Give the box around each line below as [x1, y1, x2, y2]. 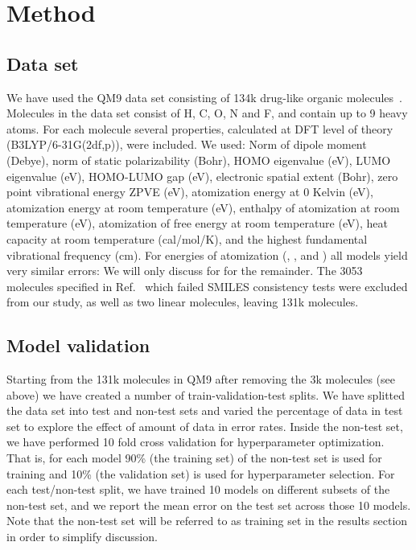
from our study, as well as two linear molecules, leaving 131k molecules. [6, 293, 359, 310]
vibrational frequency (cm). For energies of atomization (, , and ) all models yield [6, 246, 408, 263]
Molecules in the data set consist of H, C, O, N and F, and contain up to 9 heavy [6, 105, 408, 121]
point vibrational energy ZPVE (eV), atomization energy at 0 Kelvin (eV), [6, 183, 373, 200]
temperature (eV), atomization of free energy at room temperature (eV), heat [6, 215, 388, 232]
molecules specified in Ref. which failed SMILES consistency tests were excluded [6, 277, 408, 294]
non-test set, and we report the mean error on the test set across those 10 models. [6, 496, 411, 513]
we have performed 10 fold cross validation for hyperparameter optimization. [6, 433, 385, 450]
